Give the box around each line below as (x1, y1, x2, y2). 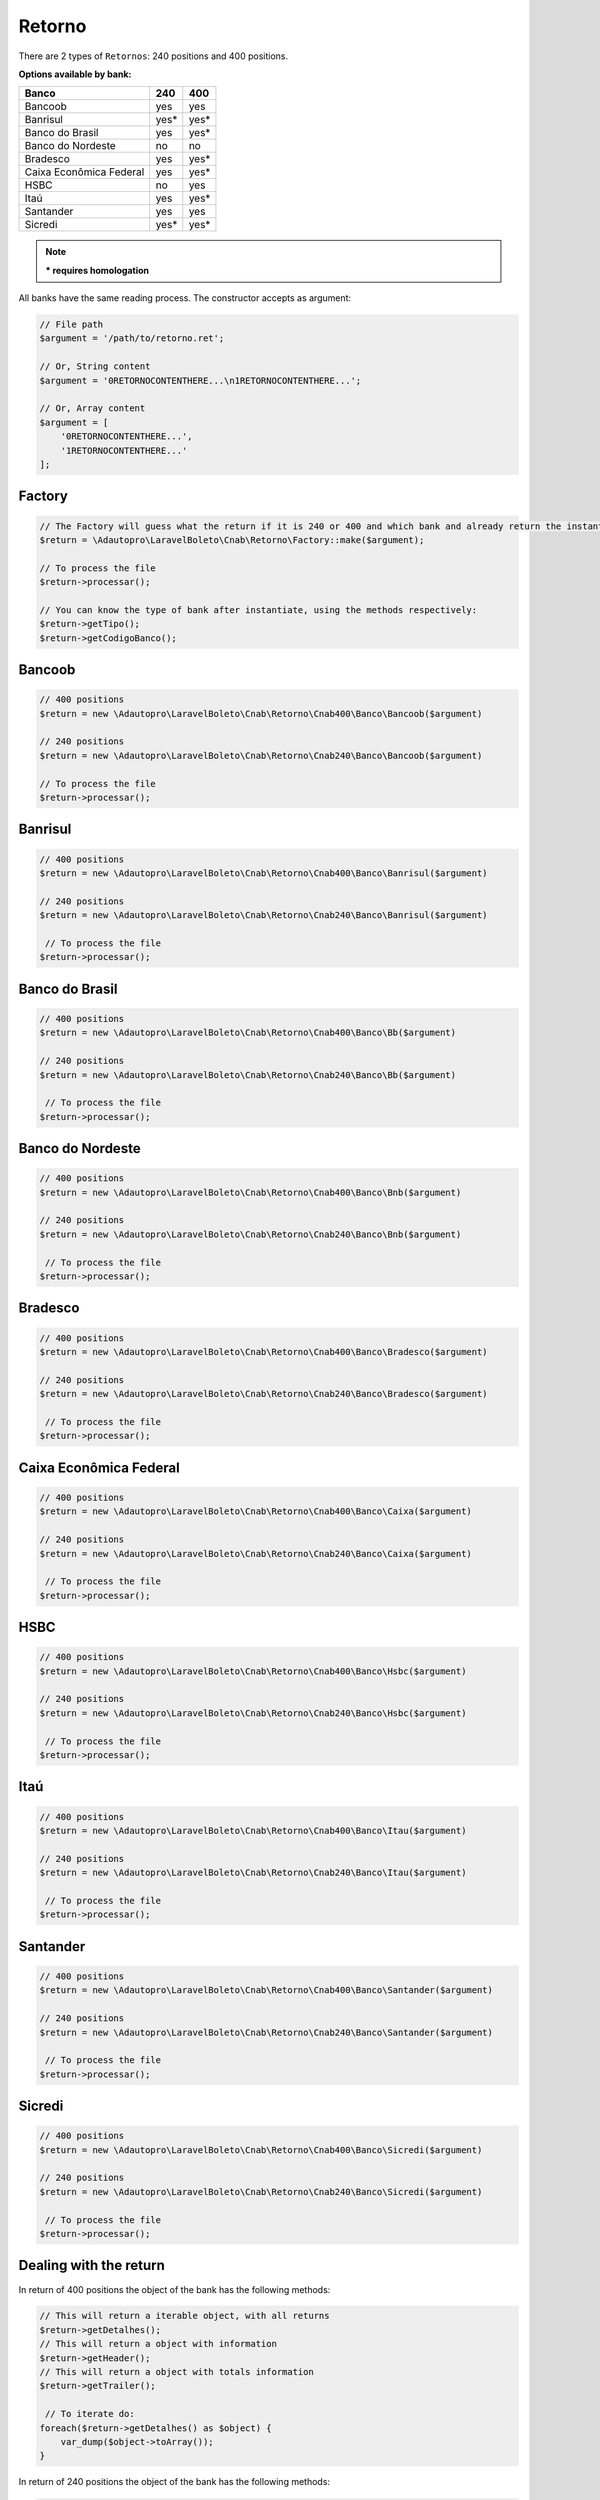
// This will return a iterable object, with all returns (39, 2310, 330, 2322)
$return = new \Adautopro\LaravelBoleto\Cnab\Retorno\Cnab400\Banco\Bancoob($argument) (39, 708, 483, 719)
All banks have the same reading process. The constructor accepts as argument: (18, 292, 352, 304)
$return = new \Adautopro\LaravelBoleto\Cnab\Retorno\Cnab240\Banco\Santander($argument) (39, 2026, 494, 2038)
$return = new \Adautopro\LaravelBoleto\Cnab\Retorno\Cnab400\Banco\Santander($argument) (39, 1985, 494, 1996)
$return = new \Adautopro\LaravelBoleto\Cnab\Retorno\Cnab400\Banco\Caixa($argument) (39, 1506, 472, 1517)
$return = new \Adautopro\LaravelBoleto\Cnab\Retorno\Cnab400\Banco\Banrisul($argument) (39, 868, 489, 879)
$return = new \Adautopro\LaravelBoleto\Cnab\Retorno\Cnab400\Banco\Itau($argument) (39, 1825, 467, 1836)
